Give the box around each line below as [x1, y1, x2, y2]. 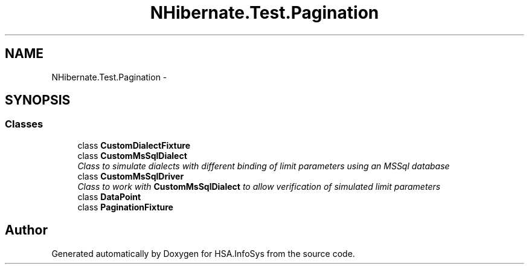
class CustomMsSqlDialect [77, 150, 187, 161]
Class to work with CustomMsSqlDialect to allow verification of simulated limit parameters [77, 181, 441, 192]
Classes [5, 118, 43, 131]
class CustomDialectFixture [77, 140, 191, 151]
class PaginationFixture [77, 201, 173, 212]
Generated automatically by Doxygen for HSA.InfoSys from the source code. [51, 248, 355, 259]
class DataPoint [77, 191, 141, 202]
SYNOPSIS [5, 92, 71, 108]
